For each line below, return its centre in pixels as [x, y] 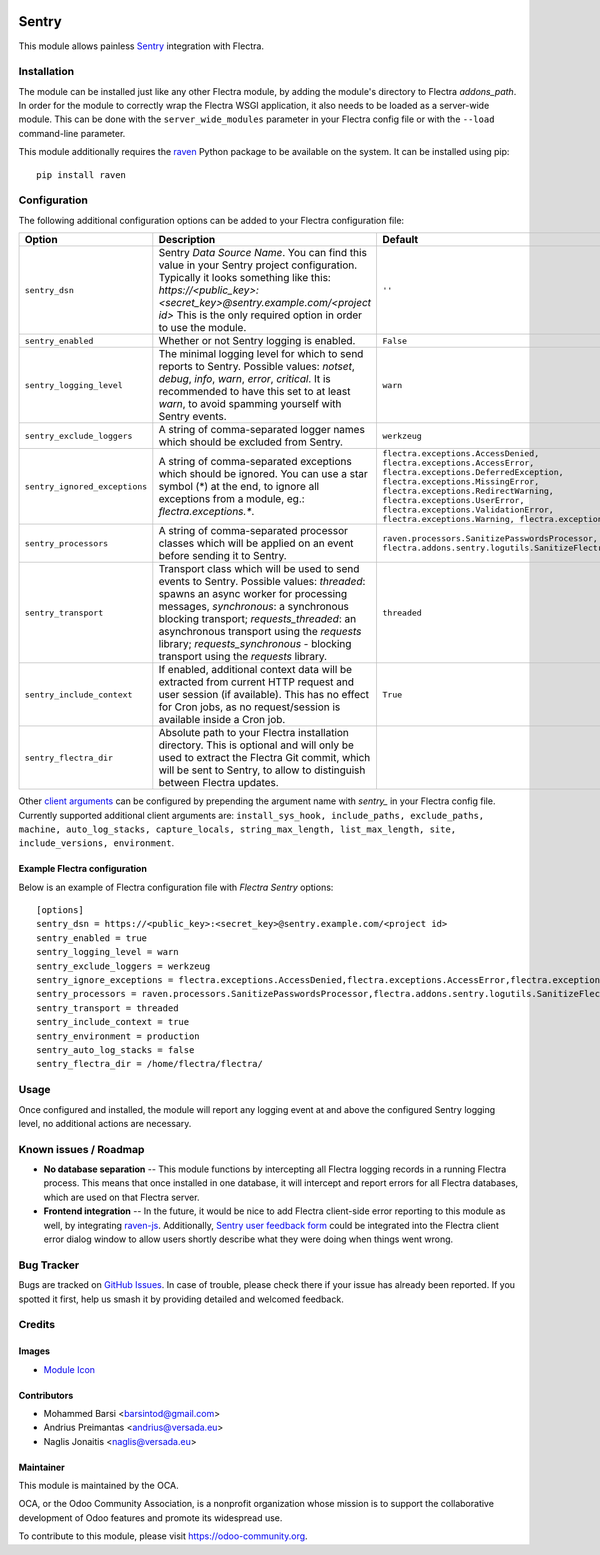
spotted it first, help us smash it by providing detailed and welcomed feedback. [181, 1299]
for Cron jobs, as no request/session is [249, 707]
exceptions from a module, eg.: [231, 499]
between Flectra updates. [218, 783]
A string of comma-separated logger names [261, 430]
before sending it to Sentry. [222, 556]
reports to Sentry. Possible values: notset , [256, 367]
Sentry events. [192, 417]
